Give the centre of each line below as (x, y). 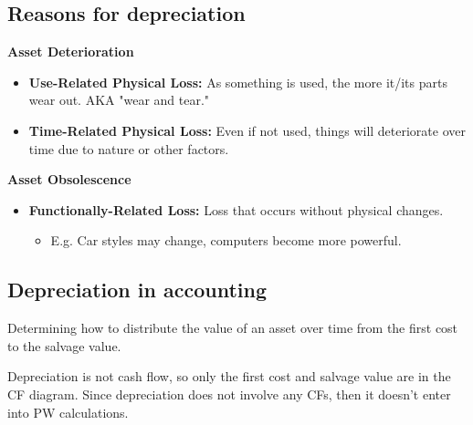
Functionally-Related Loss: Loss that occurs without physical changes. (236, 209)
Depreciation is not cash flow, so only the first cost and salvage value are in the (229, 376)
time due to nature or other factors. (129, 148)
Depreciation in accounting (137, 290)
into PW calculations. (68, 412)
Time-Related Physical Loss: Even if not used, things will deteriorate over (247, 130)
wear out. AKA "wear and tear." (119, 100)
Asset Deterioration (71, 52)
